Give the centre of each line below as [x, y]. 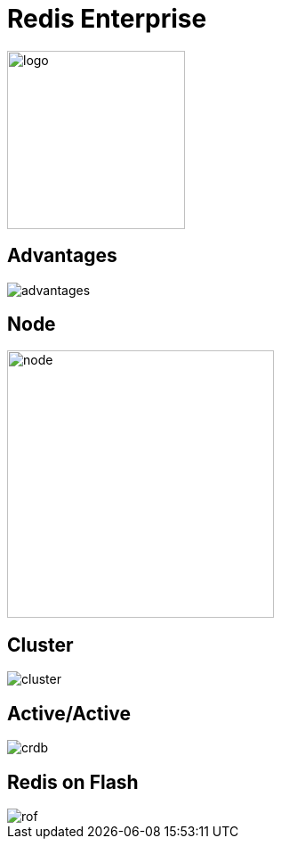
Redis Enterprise [107, 19]
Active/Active [69, 713]
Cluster [40, 645]
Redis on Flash [73, 782]
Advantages [62, 256]
